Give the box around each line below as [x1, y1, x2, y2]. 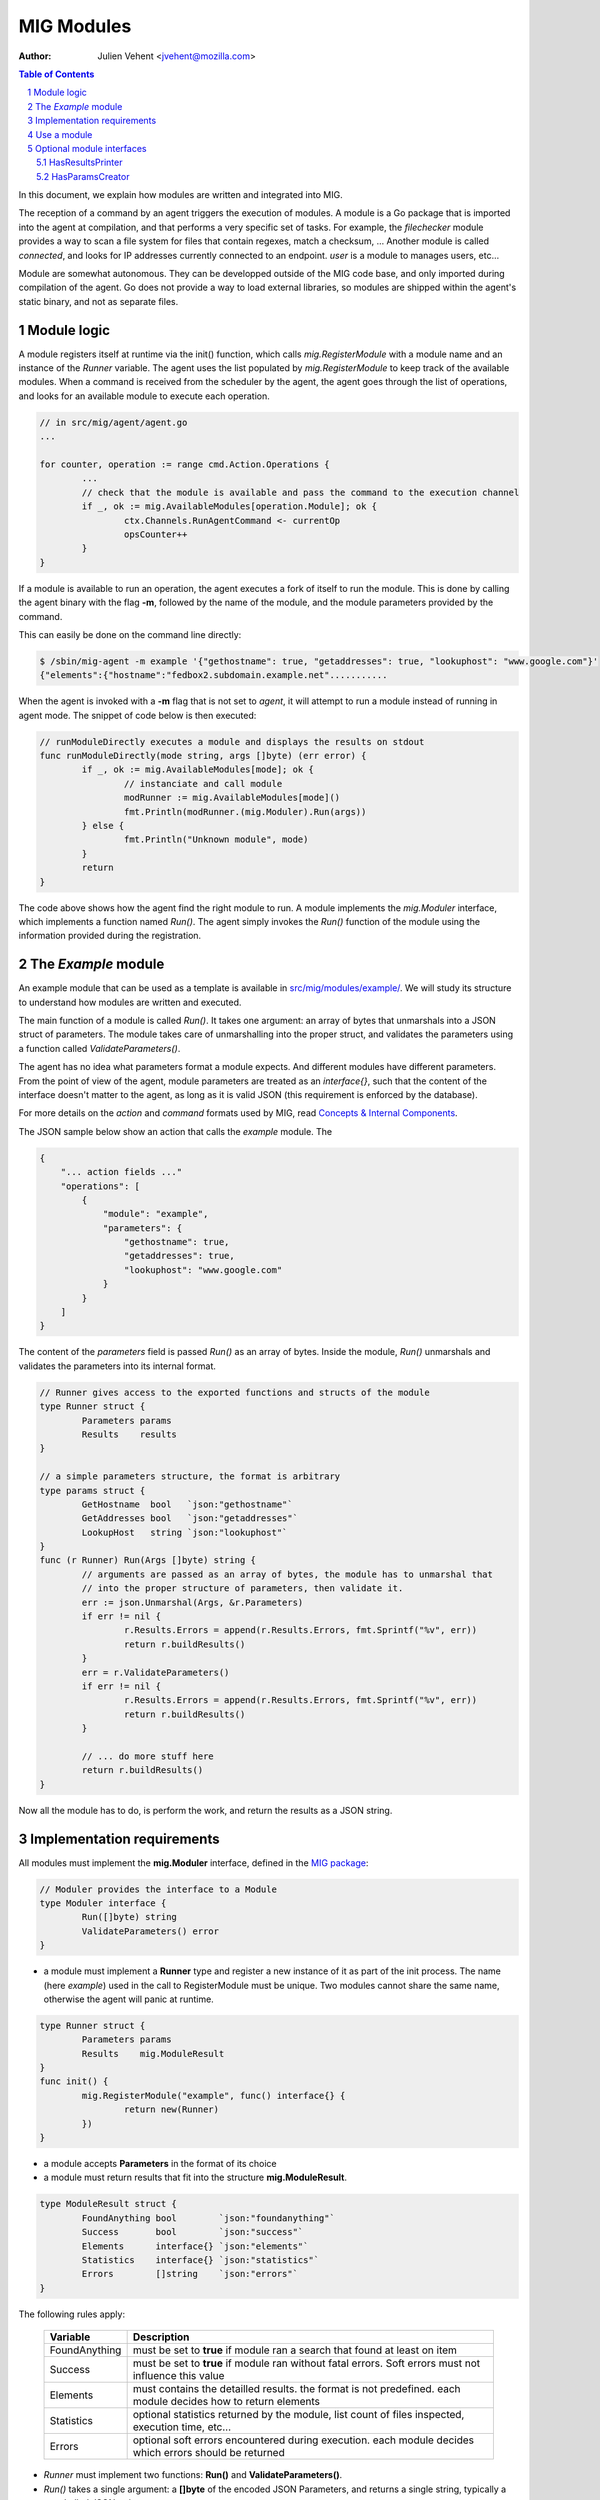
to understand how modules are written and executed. [18, 996, 242, 1008]
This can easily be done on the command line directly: [18, 628, 242, 640]
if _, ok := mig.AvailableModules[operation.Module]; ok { [81, 501, 378, 512]
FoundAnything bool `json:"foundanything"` [81, 2212, 335, 2224]
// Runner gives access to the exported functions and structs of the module [39, 1386, 430, 1398]
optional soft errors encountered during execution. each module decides [132, 2433, 475, 2447]
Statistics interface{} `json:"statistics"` [81, 2254, 320, 2265]
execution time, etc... [132, 2420, 232, 2434]
